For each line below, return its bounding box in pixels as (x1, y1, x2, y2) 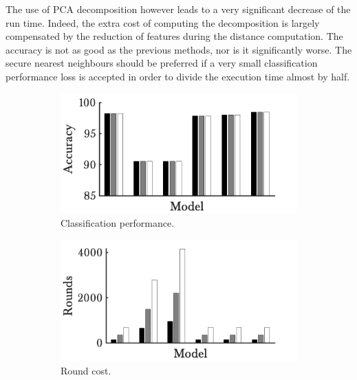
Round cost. (61, 364, 111, 378)
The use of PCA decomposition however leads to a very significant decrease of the (6, 2, 351, 16)
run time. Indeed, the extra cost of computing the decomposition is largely (6, 15, 320, 30)
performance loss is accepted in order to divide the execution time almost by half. (6, 69, 350, 83)
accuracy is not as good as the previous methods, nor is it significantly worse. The (6, 42, 352, 56)
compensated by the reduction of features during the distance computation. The (6, 29, 343, 43)
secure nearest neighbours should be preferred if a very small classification (6, 56, 318, 70)
